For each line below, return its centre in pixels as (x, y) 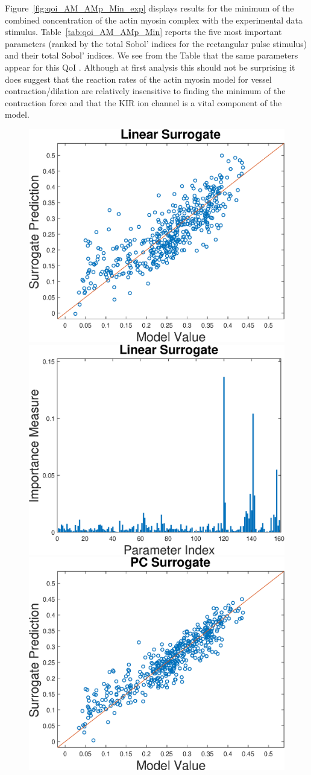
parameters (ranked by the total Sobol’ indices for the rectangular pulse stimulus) (156, 43)
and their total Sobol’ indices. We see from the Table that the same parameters (152, 55)
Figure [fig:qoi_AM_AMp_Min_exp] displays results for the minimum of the (149, 8)
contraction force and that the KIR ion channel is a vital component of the (143, 102)
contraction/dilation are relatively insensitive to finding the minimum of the (145, 91)
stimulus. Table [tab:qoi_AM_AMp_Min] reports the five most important (143, 32)
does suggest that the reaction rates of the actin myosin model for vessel (138, 79)
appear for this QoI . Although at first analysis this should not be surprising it (150, 67)
